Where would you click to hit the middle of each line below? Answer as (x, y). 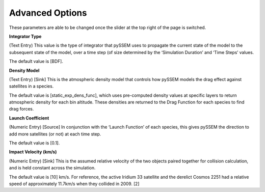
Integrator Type (25, 36)
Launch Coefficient (29, 118)
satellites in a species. (31, 86)
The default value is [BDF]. (36, 61)
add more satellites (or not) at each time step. (55, 134)
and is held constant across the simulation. (52, 168)
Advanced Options (48, 13)
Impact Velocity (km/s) (33, 152)
